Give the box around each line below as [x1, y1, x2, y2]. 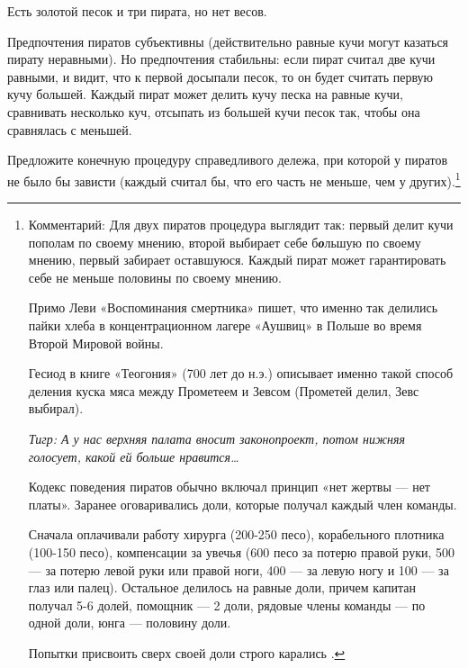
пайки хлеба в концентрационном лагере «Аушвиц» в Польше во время [28, 315, 422, 334]
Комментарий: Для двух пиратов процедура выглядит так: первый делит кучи [28, 215, 454, 233]
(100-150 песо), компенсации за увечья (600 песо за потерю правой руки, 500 [28, 542, 455, 561]
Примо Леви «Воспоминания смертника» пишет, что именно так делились [28, 298, 438, 317]
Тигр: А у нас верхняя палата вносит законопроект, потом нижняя [28, 429, 405, 447]
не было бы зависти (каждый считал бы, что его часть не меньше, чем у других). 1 [7, 168, 461, 190]
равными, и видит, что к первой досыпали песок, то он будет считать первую [7, 67, 433, 86]
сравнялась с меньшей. [7, 120, 132, 139]
